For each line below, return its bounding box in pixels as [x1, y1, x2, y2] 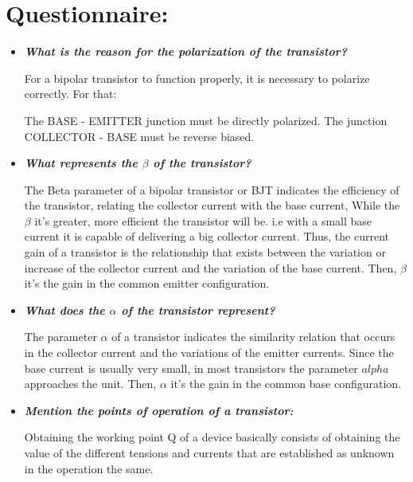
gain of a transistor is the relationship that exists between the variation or [24, 244, 386, 261]
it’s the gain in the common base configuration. [170, 375, 402, 392]
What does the [24, 301, 105, 318]
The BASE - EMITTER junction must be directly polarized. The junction [24, 112, 388, 128]
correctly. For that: [24, 85, 117, 102]
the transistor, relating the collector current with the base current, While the [24, 197, 400, 214]
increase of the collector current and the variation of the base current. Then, [24, 259, 397, 276]
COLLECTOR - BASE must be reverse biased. [24, 127, 255, 144]
